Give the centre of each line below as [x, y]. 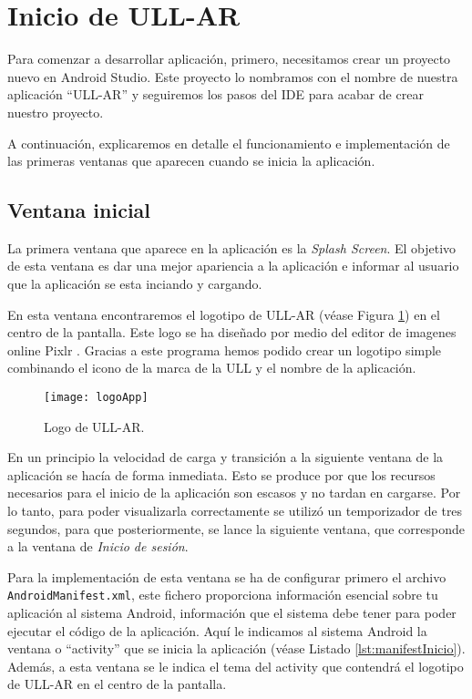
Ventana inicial [79, 210]
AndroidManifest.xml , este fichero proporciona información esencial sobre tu [223, 595]
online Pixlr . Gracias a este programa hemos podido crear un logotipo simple [225, 349]
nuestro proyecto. [56, 112]
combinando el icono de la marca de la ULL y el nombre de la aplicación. [212, 368]
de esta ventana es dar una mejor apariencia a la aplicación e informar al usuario [233, 266]
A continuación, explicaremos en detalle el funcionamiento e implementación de [229, 143]
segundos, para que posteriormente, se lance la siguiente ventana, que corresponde [236, 528]
